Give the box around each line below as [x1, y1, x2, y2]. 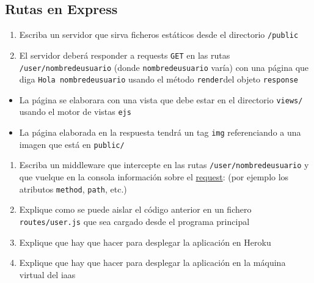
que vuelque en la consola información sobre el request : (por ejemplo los [19, 171, 289, 183]
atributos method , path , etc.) [19, 182, 127, 195]
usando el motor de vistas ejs [19, 105, 131, 118]
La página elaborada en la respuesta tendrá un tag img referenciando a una [19, 126, 301, 139]
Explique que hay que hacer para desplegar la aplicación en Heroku [19, 235, 271, 248]
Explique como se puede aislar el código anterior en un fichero [19, 203, 252, 216]
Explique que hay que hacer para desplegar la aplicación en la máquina [19, 256, 286, 269]
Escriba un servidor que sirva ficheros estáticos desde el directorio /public [19, 28, 299, 41]
